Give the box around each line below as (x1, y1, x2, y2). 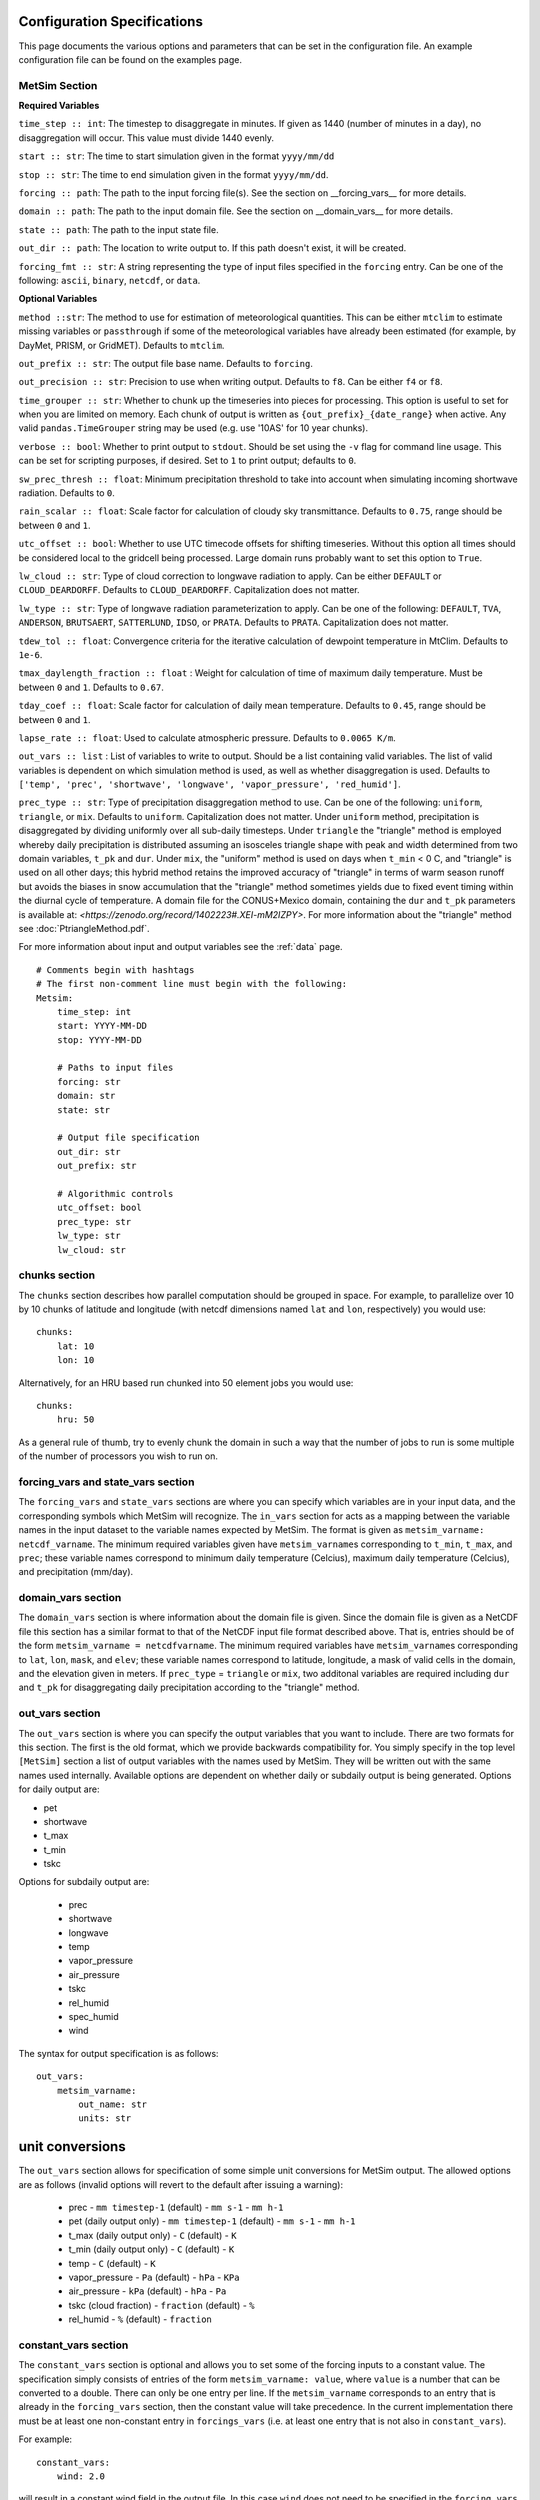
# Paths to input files (56, 1062, 174, 1074)
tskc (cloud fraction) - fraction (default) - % (68, 2299, 255, 2311)
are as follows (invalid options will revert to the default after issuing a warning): (18, 2178, 344, 2190)
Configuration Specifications (18, 13, 204, 30)
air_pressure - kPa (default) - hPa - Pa (68, 2285, 227, 2297)
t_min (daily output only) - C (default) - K (68, 2243, 235, 2255)
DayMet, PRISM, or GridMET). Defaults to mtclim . (18, 339, 225, 351)
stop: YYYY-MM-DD (56, 1034, 142, 1045)
